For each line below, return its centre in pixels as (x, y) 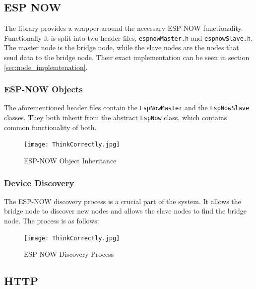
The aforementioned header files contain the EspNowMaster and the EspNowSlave (127, 108)
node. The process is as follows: (52, 221)
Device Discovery (39, 182)
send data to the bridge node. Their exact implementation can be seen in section (127, 57)
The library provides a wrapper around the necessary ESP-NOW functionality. (124, 28)
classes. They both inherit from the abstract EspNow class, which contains (116, 117)
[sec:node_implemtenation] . (46, 67)
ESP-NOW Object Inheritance (70, 161)
